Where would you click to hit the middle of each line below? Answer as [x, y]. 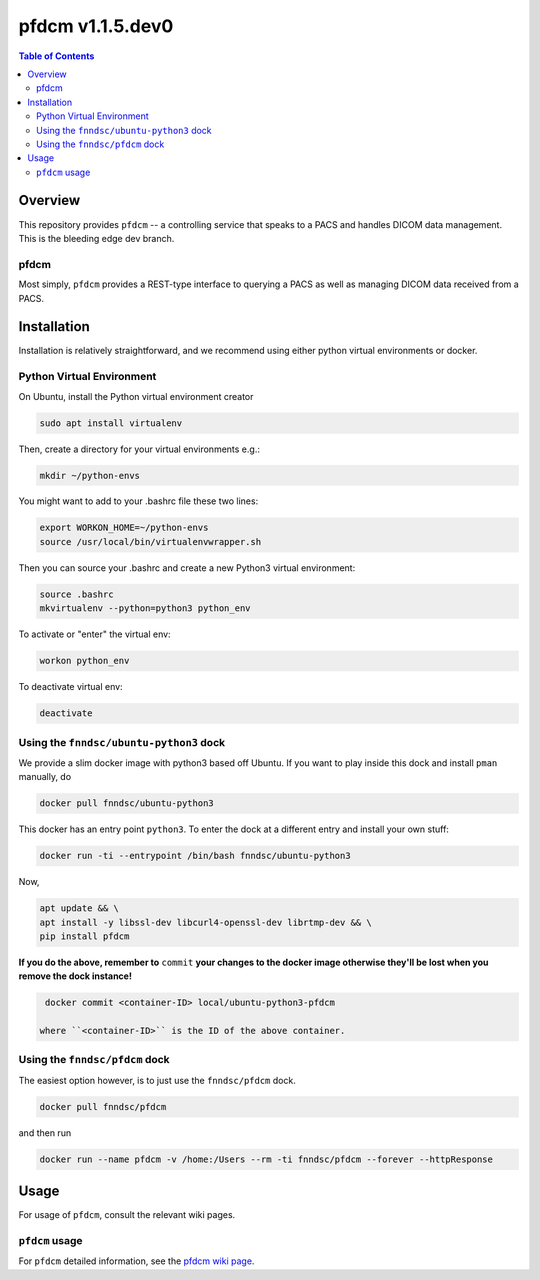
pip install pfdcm [84, 936]
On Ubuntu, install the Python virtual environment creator [136, 396]
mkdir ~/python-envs [89, 475]
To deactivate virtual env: [71, 687]
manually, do [45, 777]
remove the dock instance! [75, 976]
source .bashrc [76, 594]
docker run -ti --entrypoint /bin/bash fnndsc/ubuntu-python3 [195, 856]
